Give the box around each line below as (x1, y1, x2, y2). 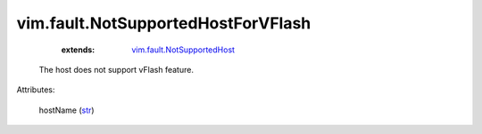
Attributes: (16, 84, 55, 95)
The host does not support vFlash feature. (38, 64, 194, 75)
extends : (61, 44, 96, 55)
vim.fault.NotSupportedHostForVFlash (16, 13, 312, 33)
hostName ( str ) (38, 105, 95, 115)
